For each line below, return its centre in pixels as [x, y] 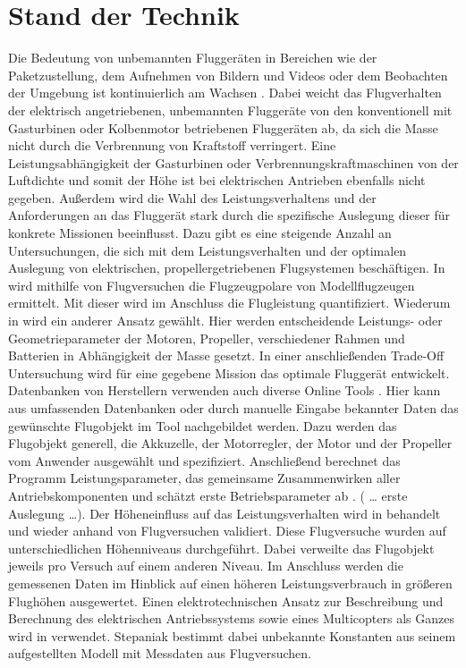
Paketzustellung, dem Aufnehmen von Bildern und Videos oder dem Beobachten [228, 75]
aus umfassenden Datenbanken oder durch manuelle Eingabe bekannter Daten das [233, 408]
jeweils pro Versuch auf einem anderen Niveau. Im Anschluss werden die [206, 566]
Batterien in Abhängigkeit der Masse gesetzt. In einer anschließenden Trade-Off [226, 355]
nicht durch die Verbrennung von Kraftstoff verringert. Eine [172, 145]
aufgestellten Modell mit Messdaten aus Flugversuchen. [160, 653]
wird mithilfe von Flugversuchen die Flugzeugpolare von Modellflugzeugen [212, 285]
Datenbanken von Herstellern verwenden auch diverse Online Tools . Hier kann [225, 390]
